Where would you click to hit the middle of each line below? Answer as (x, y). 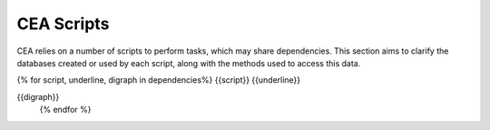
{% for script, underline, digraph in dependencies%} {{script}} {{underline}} (159, 80)
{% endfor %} (65, 110)
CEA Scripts (63, 24)
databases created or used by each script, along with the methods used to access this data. (189, 63)
